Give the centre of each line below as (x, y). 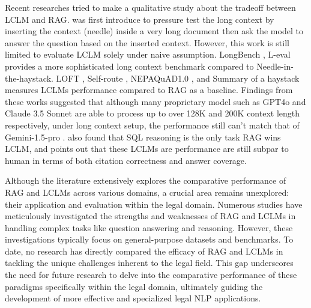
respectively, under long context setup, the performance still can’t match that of (152, 125)
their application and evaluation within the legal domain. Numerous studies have (154, 204)
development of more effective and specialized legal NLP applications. (133, 298)
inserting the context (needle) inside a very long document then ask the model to (154, 31)
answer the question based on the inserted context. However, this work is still (147, 42)
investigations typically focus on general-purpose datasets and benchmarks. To (149, 239)
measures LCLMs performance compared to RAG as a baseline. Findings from (149, 90)
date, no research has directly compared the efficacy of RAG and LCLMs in (144, 251)
